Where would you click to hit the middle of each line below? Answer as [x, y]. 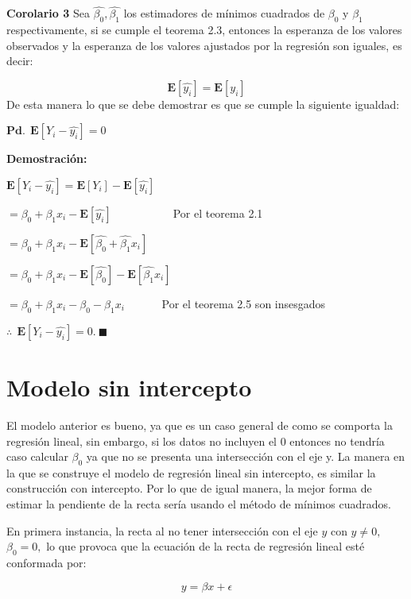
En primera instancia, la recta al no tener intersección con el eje [162, 530]
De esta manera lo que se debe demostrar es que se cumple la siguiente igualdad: [203, 104]
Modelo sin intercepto [129, 386]
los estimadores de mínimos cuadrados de [224, 13]
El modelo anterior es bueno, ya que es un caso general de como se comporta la [200, 425]
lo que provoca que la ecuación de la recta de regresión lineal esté [205, 546]
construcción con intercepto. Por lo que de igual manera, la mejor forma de [189, 488]
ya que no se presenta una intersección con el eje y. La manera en [246, 456]
